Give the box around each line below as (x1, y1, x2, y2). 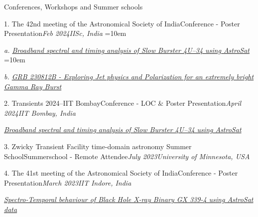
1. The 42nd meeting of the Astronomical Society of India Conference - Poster (4, 18, 240, 28)
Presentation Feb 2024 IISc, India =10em (4, 28, 127, 38)
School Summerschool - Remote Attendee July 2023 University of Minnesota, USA (4, 151, 250, 161)
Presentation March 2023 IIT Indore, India (4, 177, 131, 188)
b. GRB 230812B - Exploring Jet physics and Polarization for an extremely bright (4, 71, 254, 81)
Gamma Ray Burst (4, 81, 62, 91)
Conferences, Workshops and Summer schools (4, 1, 143, 11)
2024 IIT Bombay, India (4, 107, 76, 118)
